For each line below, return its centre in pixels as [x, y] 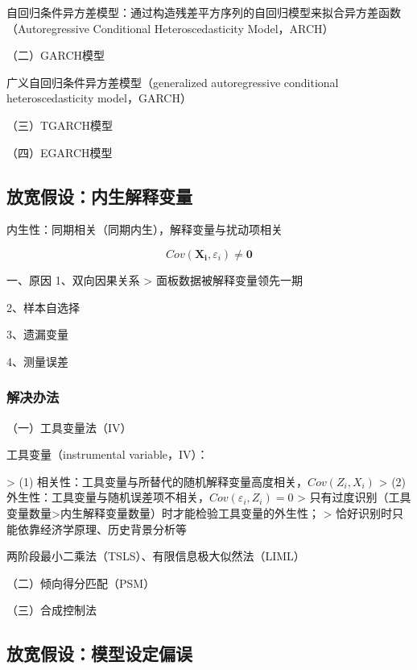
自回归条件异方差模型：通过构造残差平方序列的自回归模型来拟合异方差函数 [204, 12]
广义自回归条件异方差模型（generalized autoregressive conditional [173, 82]
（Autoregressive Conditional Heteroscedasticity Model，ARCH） [170, 28]
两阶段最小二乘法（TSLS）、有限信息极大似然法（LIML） [156, 556]
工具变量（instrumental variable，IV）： [107, 454]
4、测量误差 [37, 361]
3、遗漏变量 [37, 334]
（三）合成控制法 [52, 610]
